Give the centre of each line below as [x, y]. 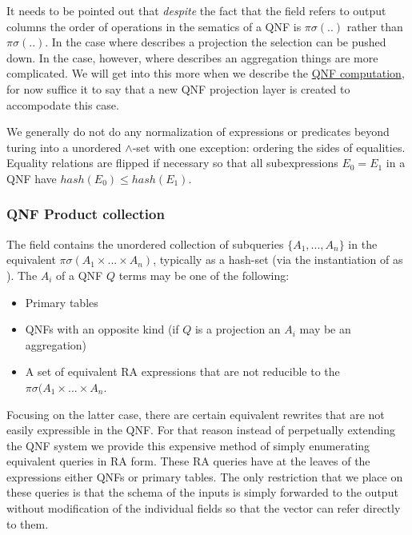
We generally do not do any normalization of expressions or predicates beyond [198, 132]
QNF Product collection [86, 214]
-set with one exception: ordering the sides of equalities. [269, 147]
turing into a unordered [64, 147]
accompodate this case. [63, 104]
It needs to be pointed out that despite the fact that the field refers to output [196, 10]
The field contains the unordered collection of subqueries [145, 244]
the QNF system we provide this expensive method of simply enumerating [188, 445]
